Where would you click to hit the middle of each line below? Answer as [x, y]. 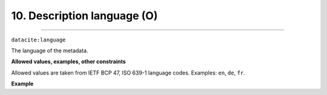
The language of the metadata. [50, 51]
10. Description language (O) [84, 16]
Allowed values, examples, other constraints [69, 62]
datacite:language [38, 40]
